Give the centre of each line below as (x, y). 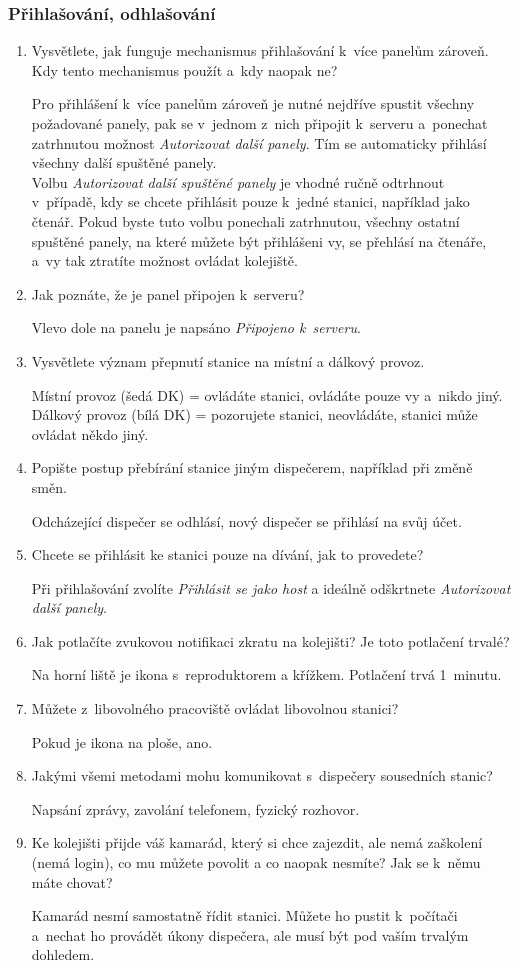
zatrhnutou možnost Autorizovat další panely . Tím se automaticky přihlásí (259, 142)
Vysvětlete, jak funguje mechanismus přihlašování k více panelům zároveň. (260, 50)
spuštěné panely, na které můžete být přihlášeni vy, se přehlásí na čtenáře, (259, 240)
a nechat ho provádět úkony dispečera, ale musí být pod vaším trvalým (250, 934)
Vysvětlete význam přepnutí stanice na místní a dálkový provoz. (228, 360)
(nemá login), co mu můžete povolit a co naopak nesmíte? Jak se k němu (256, 862)
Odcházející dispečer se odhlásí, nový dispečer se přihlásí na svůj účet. (246, 520)
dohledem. (63, 954)
